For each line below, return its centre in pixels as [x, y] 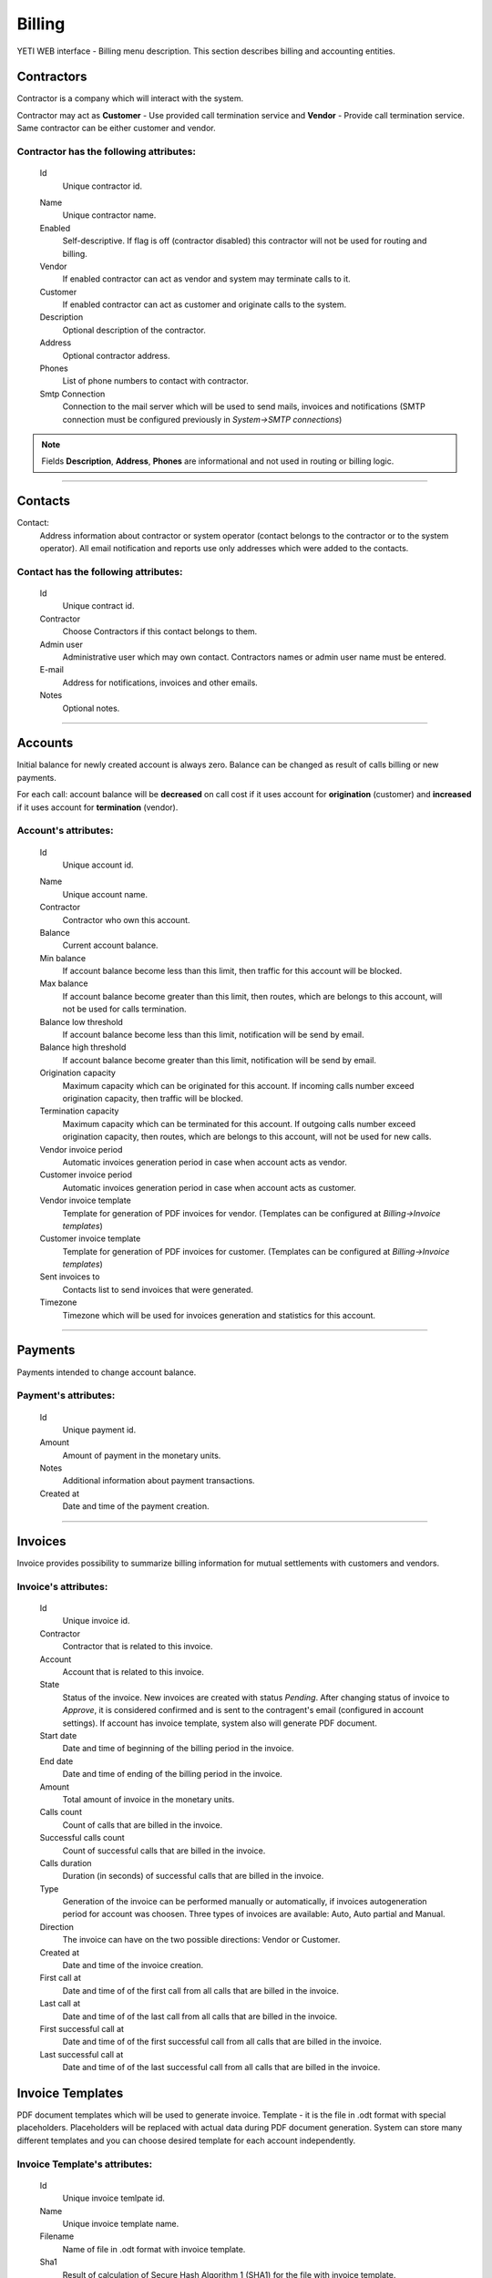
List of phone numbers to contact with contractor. [156, 381]
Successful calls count [82, 1838]
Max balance [64, 983]
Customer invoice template [90, 1238]
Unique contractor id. [102, 186]
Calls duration [66, 1862]
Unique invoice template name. [121, 2223]
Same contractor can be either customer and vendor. [116, 128]
